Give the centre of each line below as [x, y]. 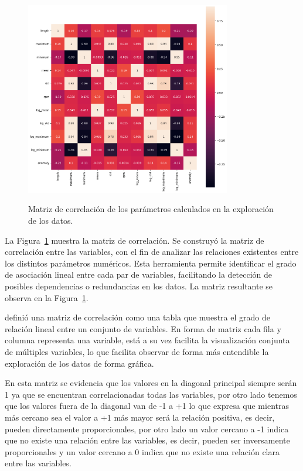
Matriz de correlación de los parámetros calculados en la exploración [151, 209]
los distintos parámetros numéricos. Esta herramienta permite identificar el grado [151, 263]
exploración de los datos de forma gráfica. [79, 363]
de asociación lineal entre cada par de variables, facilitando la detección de [139, 274]
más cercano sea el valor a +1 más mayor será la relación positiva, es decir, [140, 417]
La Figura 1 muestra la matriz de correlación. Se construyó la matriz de [135, 240]
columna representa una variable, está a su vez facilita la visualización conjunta [147, 340]
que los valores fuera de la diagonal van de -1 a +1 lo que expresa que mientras [147, 406]
